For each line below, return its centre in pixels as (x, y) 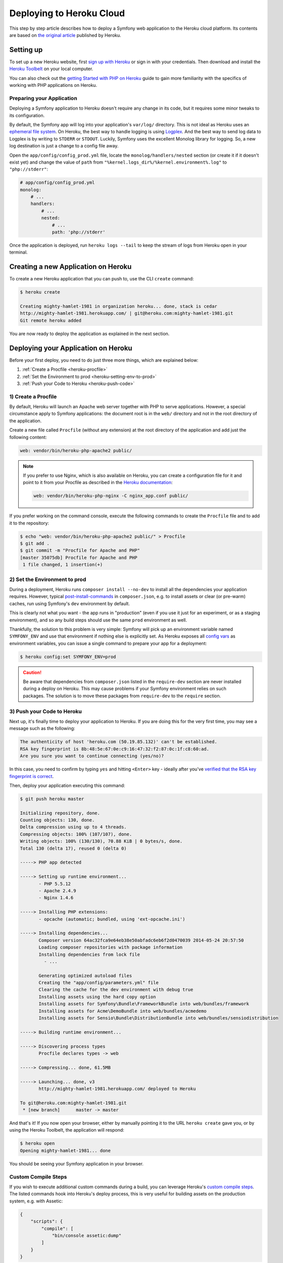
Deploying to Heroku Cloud (67, 13)
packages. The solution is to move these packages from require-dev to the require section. (122, 696)
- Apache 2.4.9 (57, 891)
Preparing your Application (43, 98)
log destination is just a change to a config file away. (64, 146)
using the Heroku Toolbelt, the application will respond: (67, 1130)
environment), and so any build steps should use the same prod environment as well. (98, 620)
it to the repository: (29, 523)
